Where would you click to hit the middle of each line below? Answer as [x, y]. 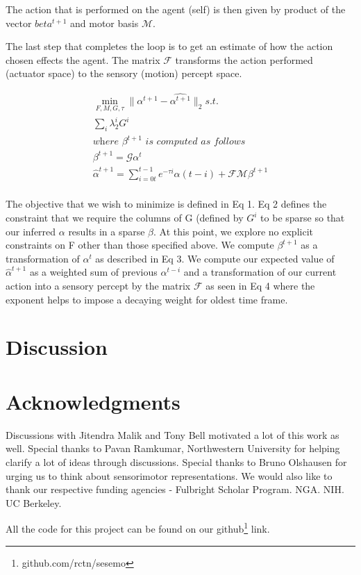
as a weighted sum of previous [93, 272]
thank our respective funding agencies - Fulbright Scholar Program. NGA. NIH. [175, 489]
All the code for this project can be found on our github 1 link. [138, 527]
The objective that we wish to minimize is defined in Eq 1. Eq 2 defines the [166, 204]
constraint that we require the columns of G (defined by [125, 218]
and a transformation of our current [260, 272]
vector [19, 23]
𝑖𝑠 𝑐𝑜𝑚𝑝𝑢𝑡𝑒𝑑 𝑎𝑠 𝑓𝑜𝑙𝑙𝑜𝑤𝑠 [195, 142]
